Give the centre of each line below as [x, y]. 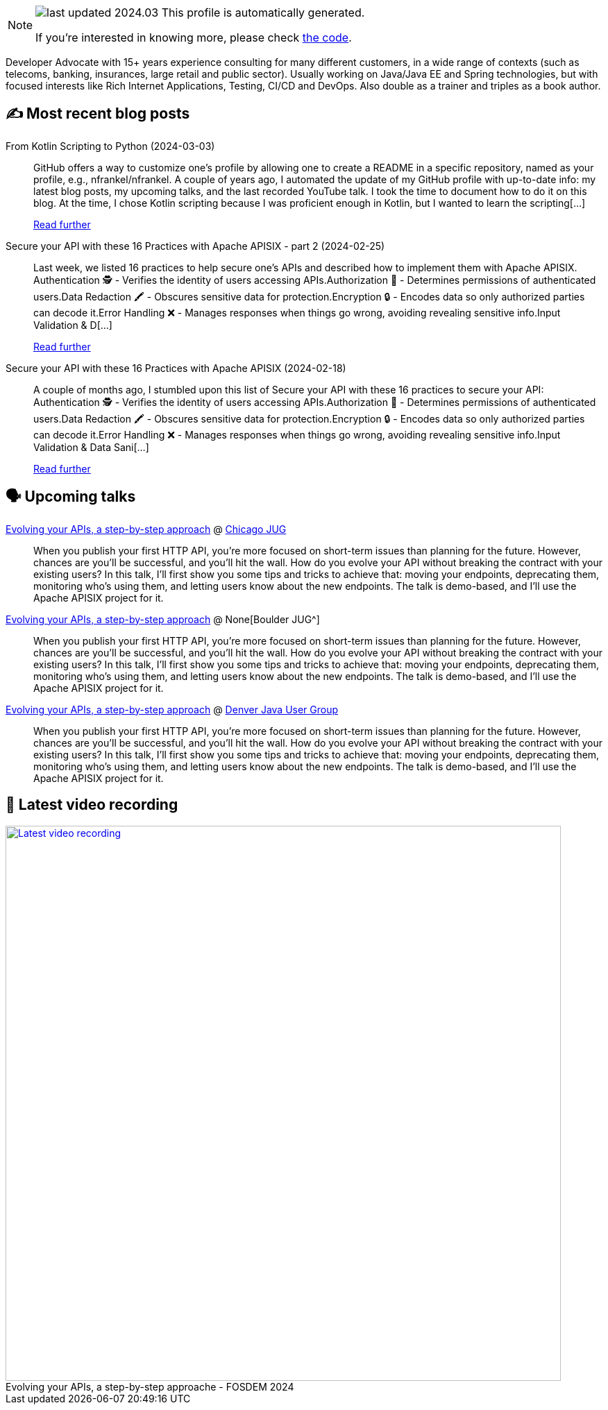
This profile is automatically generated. [263, 12]
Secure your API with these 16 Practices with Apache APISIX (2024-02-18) [176, 368]
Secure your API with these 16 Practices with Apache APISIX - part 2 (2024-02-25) [195, 246]
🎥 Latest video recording [92, 805]
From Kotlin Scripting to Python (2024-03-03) [110, 146]
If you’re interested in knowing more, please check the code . [194, 37]
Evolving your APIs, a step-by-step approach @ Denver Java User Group [172, 709]
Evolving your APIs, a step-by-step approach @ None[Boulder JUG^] [163, 619]
